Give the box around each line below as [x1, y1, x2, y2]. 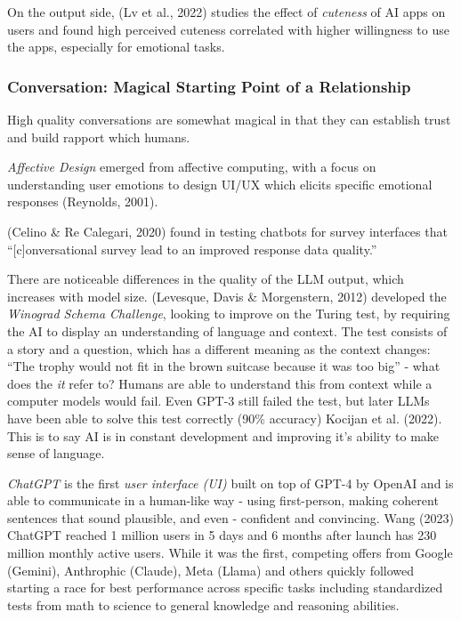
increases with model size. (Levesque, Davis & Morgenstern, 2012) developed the [7, 286, 447, 305]
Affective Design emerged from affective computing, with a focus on [7, 157, 376, 176]
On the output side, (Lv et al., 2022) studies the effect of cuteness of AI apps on [7, 3, 446, 20]
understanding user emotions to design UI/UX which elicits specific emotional [7, 174, 433, 193]
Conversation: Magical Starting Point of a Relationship [7, 75, 411, 97]
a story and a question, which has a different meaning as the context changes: [7, 339, 431, 358]
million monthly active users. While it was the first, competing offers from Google [7, 544, 453, 562]
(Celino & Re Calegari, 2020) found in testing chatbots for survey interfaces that [7, 221, 448, 240]
